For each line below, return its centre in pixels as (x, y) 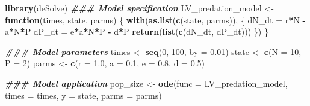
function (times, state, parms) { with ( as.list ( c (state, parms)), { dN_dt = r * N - (155, 19)
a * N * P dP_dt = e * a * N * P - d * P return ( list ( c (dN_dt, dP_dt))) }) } (137, 31)
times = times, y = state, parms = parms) (83, 95)
